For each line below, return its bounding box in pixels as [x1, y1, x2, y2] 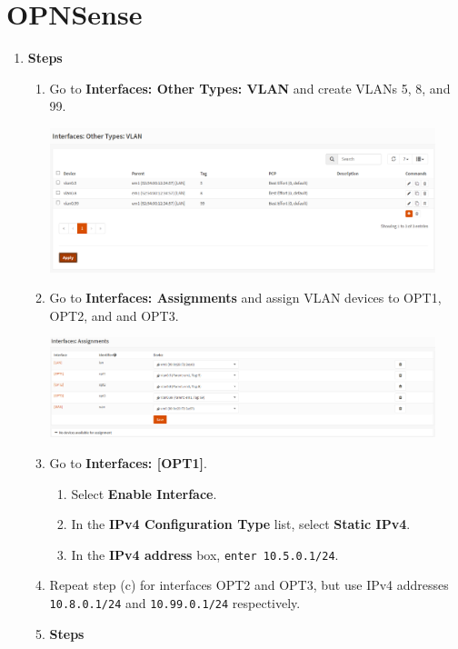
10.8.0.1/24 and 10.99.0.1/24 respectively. [49, 594, 301, 612]
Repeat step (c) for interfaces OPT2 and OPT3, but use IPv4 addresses [49, 575, 449, 594]
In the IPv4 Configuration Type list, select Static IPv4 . [71, 514, 411, 534]
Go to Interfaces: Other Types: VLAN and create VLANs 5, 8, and [49, 78, 451, 97]
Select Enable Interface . [71, 484, 217, 503]
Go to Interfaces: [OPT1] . [49, 453, 207, 472]
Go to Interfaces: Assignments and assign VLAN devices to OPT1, [49, 288, 442, 307]
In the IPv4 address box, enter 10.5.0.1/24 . [71, 544, 339, 564]
